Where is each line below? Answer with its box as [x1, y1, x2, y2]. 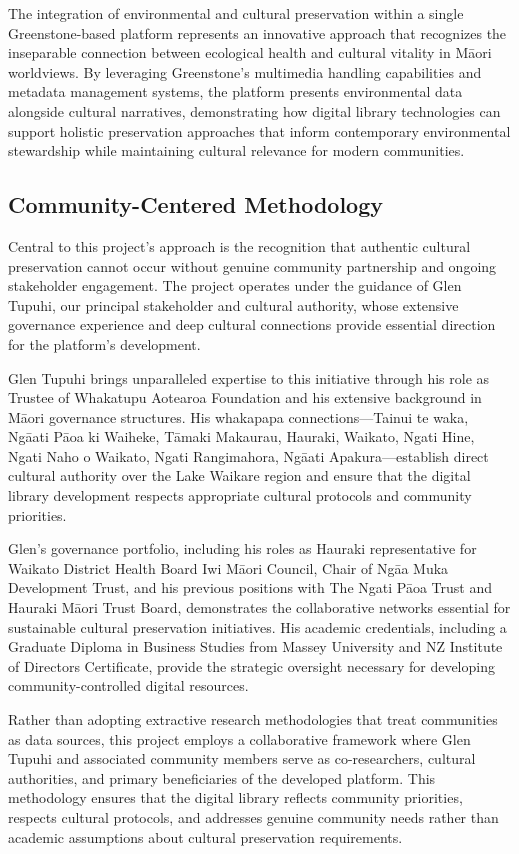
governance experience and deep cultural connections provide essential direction [8, 314, 496, 335]
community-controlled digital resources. [8, 675, 249, 696]
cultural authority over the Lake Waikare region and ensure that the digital [8, 465, 471, 486]
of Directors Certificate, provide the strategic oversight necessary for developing [8, 655, 495, 676]
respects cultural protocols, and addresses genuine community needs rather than [8, 806, 499, 827]
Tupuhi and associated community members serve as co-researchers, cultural [8, 748, 476, 769]
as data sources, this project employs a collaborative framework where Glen [8, 728, 471, 749]
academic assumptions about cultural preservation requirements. [8, 826, 403, 847]
